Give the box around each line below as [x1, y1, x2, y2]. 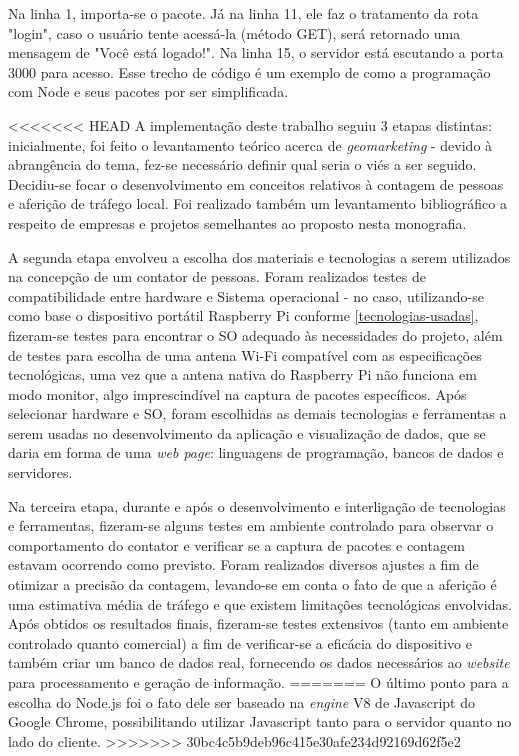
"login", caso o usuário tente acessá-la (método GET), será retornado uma [8, 22, 461, 43]
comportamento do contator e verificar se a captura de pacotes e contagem [8, 534, 465, 555]
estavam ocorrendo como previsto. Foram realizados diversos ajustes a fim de [8, 554, 479, 575]
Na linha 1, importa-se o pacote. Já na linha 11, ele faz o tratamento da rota [8, 3, 479, 23]
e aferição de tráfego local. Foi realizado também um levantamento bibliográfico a [8, 193, 507, 214]
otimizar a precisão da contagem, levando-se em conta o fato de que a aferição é [8, 574, 497, 595]
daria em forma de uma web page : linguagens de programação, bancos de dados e [8, 442, 504, 463]
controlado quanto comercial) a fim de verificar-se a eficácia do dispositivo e [8, 632, 472, 653]
